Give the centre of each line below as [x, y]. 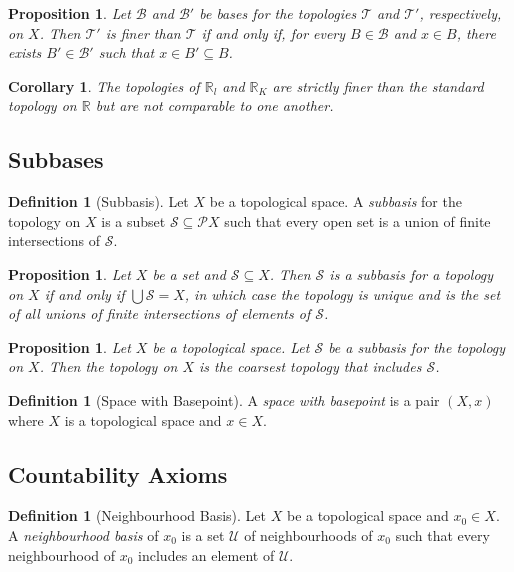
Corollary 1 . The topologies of [104, 85]
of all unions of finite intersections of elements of [159, 313]
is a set [203, 534]
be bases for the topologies [278, 13]
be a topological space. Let [231, 346]
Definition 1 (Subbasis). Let [98, 201]
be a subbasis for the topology [417, 346]
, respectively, [460, 13]
